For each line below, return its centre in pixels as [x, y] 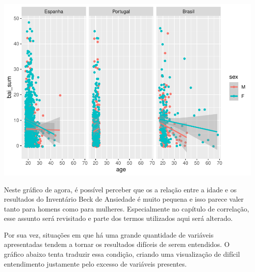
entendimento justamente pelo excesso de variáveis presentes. [95, 263]
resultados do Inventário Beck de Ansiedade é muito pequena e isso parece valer [124, 199]
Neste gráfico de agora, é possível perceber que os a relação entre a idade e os [120, 189]
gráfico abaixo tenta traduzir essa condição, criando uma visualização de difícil [122, 254]
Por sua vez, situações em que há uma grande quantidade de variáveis [109, 234]
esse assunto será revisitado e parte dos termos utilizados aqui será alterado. [118, 218]
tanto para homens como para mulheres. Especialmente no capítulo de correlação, [127, 208]
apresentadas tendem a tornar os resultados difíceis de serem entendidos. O [117, 244]
